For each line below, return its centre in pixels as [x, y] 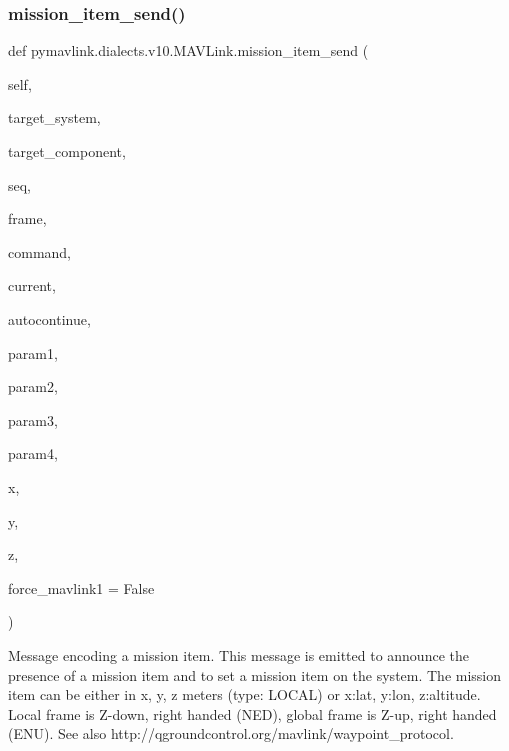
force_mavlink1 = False [81, 587]
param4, [33, 453]
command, [39, 251]
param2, [33, 386]
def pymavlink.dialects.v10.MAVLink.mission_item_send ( [188, 50]
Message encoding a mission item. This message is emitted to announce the [238, 654]
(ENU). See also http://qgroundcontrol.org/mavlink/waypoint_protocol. [231, 733]
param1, [33, 352]
